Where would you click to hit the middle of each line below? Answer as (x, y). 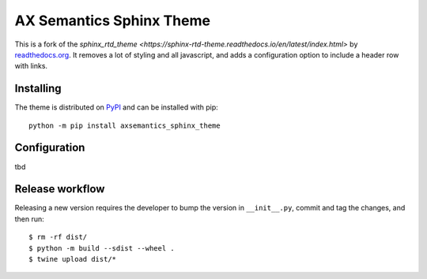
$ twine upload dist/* (73, 259)
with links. (31, 66)
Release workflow (60, 189)
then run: (30, 219)
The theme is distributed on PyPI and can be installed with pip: (117, 107)
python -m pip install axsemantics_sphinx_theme (125, 125)
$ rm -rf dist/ (58, 237)
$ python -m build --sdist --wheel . (102, 248)
